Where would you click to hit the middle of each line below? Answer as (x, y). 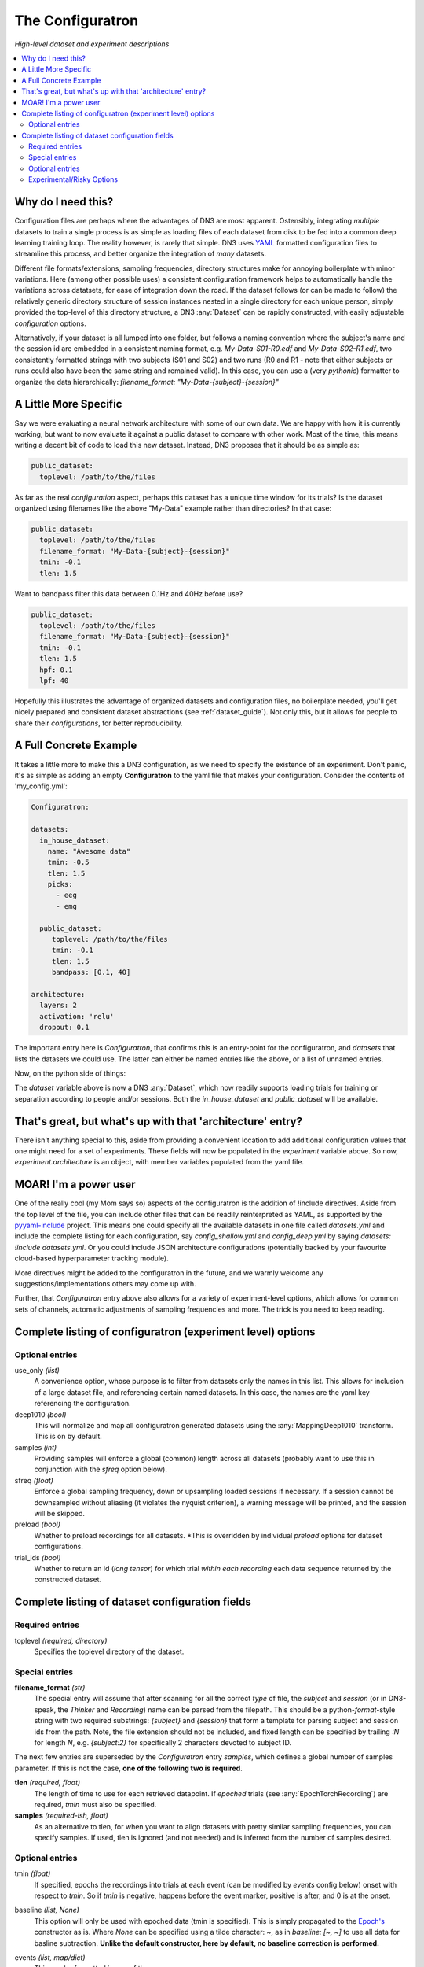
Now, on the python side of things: (70, 1073)
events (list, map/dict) (50, 1958)
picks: (60, 884)
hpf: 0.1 (56, 670)
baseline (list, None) (47, 1910)
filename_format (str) (50, 1688)
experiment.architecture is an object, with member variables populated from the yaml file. (159, 1162)
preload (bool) (38, 1524)
